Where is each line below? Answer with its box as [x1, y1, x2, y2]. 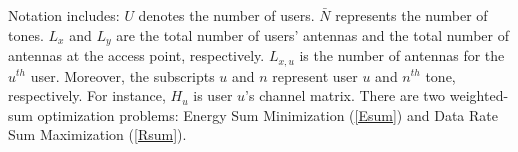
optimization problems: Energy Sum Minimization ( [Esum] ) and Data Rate [37, 104, 498, 125]
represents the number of [335, 5, 488, 25]
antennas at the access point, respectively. [8, 45, 265, 66]
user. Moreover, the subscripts [30, 65, 215, 86]
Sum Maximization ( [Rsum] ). [8, 124, 187, 145]
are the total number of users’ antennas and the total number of [116, 24, 509, 45]
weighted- [449, 85, 509, 106]
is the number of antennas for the [299, 45, 505, 66]
